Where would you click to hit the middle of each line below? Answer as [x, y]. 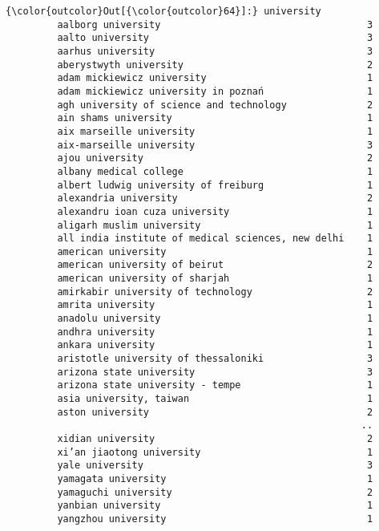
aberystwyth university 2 [215, 65]
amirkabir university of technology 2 [215, 292]
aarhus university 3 [215, 51]
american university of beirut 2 [215, 265]
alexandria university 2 [215, 199]
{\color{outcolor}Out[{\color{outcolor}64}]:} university [163, 11]
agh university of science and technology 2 [215, 105]
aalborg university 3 [215, 24]
